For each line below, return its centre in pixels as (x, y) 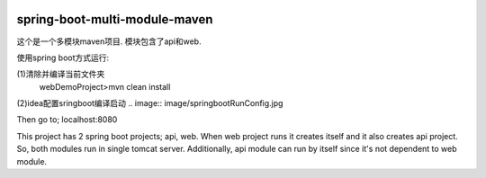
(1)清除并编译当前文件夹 (61, 74)
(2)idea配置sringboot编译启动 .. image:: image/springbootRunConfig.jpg (150, 103)
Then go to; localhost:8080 (67, 120)
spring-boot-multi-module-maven (115, 19)
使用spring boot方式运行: (63, 58)
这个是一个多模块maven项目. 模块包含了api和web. (109, 41)
